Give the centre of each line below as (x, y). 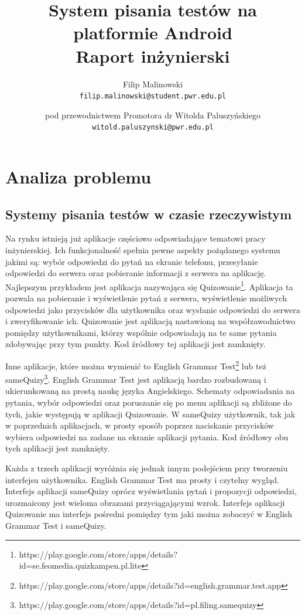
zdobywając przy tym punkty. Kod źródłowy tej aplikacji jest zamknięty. (136, 344)
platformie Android (153, 33)
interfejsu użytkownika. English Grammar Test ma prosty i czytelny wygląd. (142, 479)
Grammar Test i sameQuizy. (56, 526)
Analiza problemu (78, 176)
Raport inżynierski (153, 55)
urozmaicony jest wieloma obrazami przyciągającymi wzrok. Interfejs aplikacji (145, 502)
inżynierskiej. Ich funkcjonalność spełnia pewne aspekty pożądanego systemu (143, 249)
